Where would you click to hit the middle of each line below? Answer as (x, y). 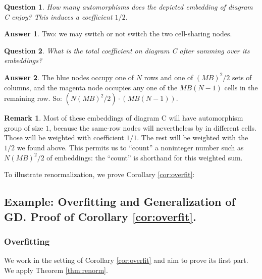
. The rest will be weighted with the (193, 137)
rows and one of (169, 77)
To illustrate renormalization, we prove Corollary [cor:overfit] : (99, 174)
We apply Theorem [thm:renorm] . (56, 270)
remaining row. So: (33, 98)
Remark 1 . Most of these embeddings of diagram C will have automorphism (124, 118)
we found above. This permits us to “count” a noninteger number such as (130, 147)
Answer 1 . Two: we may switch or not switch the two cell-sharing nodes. (118, 34)
